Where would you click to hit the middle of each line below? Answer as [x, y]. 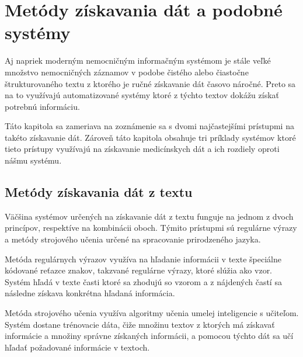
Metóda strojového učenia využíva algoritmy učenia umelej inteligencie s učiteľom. [152, 313]
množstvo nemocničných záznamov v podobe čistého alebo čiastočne [127, 72]
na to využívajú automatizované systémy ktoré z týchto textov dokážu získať [142, 95]
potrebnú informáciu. [42, 106]
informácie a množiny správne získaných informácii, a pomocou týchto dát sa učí [149, 336]
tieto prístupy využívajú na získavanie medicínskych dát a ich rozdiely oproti [142, 149]
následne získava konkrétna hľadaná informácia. [90, 293]
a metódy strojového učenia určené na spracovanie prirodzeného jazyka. [133, 239]
